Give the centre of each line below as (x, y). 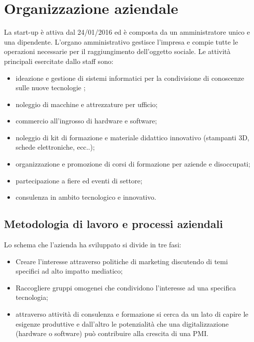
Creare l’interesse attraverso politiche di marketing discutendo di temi (122, 261)
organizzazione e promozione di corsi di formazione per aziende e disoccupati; (133, 164)
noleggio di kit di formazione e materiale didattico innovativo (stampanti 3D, (132, 137)
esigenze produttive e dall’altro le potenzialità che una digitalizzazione (122, 323)
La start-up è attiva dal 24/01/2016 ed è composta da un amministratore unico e (127, 32)
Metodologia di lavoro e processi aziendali (114, 224)
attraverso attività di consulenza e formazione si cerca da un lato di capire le (132, 314)
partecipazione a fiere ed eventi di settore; (79, 180)
